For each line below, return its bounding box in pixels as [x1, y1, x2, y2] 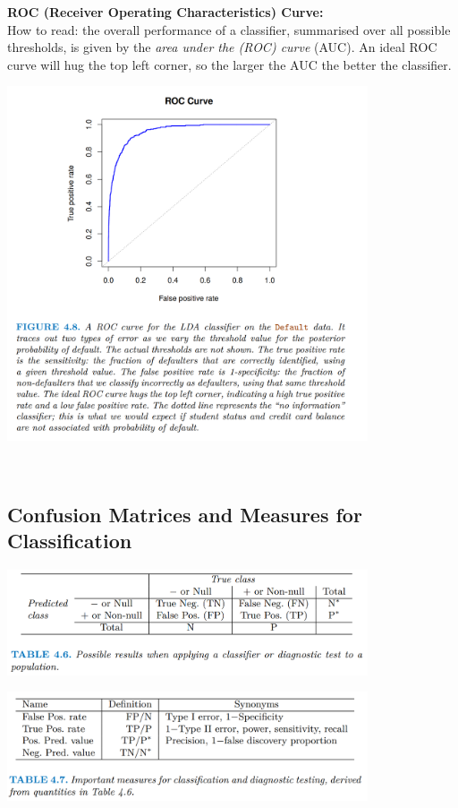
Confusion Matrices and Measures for [7, 501, 362, 529]
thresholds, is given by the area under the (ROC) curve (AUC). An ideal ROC [7, 38, 437, 56]
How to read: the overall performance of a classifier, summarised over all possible [7, 20, 451, 39]
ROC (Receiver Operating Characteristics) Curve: [7, 3, 324, 21]
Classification [7, 527, 132, 554]
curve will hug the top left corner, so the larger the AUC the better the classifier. [7, 55, 452, 73]
